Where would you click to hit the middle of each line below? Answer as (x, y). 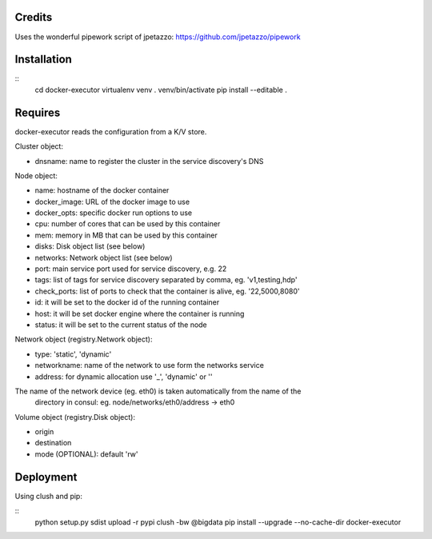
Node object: (36, 175)
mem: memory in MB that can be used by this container (126, 235)
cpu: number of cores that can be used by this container (128, 224)
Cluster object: (39, 146)
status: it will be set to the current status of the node (121, 325)
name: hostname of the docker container (102, 190)
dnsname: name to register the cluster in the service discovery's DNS (149, 161)
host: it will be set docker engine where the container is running (140, 313)
